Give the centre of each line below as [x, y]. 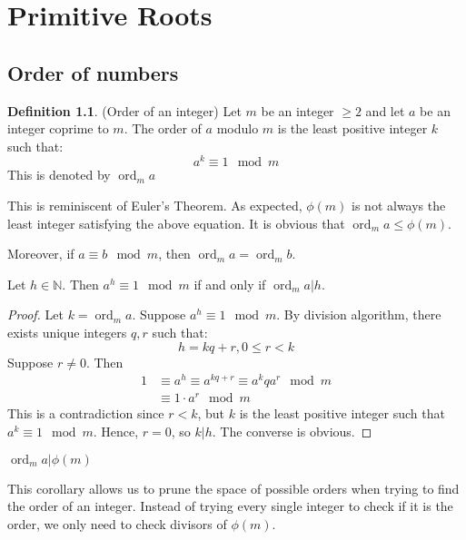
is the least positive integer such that [342, 413]
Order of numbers [93, 72]
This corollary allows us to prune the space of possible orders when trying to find [233, 488]
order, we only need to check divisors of [117, 523]
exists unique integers [67, 332]
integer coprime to [58, 128]
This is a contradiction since [86, 413]
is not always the [399, 206]
